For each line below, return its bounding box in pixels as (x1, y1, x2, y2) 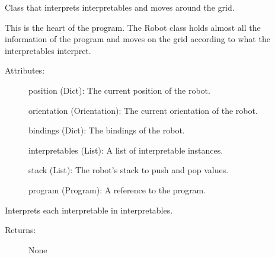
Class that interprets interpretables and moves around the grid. (5, 1, 235, 13)
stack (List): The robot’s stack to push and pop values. (28, 164, 229, 176)
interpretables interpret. (5, 44, 91, 56)
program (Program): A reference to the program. (28, 183, 206, 196)
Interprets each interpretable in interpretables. (5, 203, 173, 216)
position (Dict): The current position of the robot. (28, 84, 210, 96)
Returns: (5, 224, 36, 236)
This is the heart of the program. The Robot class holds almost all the (5, 21, 261, 33)
